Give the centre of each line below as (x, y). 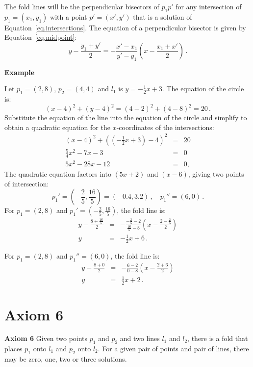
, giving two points (216, 174)
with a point (69, 16)
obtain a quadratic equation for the (57, 127)
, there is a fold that (218, 338)
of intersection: (27, 183)
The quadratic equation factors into (58, 174)
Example (20, 72)
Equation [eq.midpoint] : (41, 37)
